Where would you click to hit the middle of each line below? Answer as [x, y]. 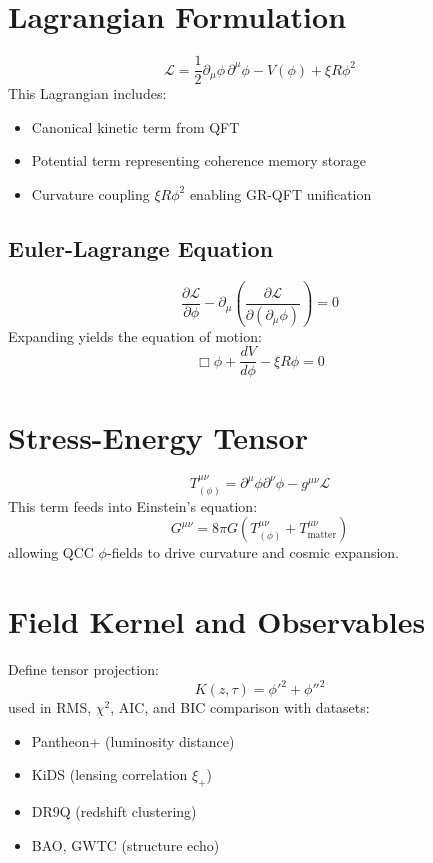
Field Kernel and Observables [217, 621]
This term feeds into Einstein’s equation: [133, 505]
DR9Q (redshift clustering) [114, 811]
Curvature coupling [90, 193]
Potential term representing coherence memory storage [199, 160]
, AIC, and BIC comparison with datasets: [240, 707]
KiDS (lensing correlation [109, 774]
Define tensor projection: [83, 669]
